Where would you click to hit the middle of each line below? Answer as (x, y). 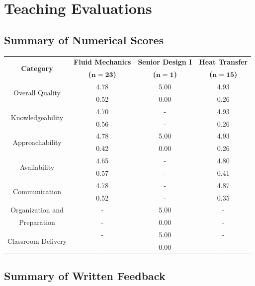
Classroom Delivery (37, 241)
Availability (37, 167)
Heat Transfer (223, 62)
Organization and (37, 210)
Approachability (37, 142)
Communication (37, 191)
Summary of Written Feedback (85, 276)
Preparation (37, 222)
